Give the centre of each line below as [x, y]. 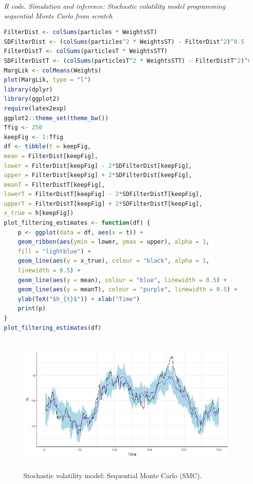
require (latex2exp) [35, 108]
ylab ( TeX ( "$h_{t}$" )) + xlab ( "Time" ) [79, 299]
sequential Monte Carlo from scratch [58, 15]
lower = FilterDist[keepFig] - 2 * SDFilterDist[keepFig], [98, 166]
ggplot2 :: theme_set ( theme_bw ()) [56, 118]
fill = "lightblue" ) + [54, 251]
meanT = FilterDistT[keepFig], [54, 185]
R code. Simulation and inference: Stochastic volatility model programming [115, 6]
